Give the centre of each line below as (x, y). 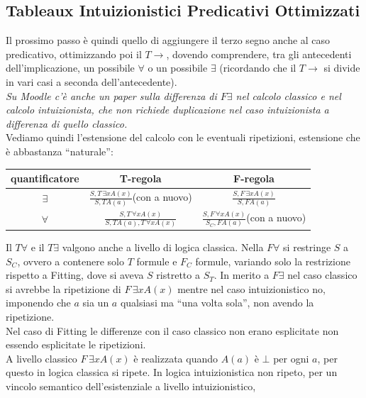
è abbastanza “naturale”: (60, 151)
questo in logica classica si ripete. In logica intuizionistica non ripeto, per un (172, 372)
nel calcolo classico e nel (288, 95)
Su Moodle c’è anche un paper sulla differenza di (111, 95)
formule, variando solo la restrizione (273, 261)
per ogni (291, 358)
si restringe (307, 247)
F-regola (254, 178)
